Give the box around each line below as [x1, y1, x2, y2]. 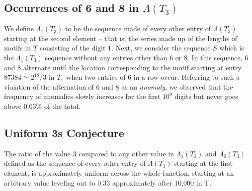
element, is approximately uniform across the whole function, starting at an [4, 167, 234, 178]
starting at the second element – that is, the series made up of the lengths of [4, 33, 238, 43]
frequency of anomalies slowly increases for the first [4, 91, 161, 101]
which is [219, 43, 244, 53]
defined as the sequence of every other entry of [4, 158, 146, 168]
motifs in [4, 43, 31, 53]
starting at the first [174, 158, 233, 168]
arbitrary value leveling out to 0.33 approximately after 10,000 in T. [4, 177, 212, 188]
